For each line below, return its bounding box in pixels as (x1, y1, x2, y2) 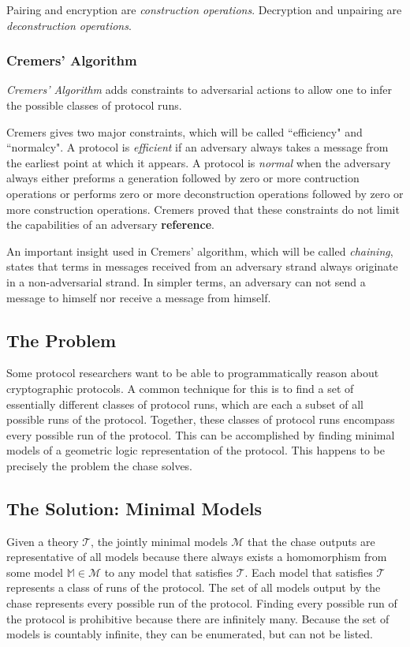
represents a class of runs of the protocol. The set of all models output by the (6, 579, 381, 596)
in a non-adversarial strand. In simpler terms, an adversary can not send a (6, 273, 366, 290)
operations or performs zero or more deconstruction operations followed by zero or (6, 185, 404, 201)
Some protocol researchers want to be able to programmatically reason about (6, 365, 379, 381)
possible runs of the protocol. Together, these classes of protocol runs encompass (6, 411, 395, 428)
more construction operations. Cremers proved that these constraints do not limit (6, 200, 400, 217)
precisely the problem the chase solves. (6, 457, 193, 473)
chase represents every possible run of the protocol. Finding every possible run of (6, 595, 397, 611)
